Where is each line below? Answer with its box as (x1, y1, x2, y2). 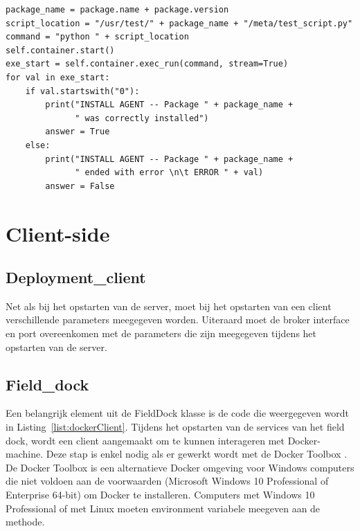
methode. (6, 514, 45, 529)
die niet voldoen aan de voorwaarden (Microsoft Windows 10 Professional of (6, 474, 329, 488)
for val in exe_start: (6, 72, 110, 82)
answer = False (45, 181, 115, 191)
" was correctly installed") (75, 113, 209, 123)
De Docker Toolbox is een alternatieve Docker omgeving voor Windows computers (6, 460, 354, 474)
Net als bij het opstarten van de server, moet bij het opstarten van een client (6, 298, 332, 313)
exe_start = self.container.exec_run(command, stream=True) (6, 59, 289, 69)
